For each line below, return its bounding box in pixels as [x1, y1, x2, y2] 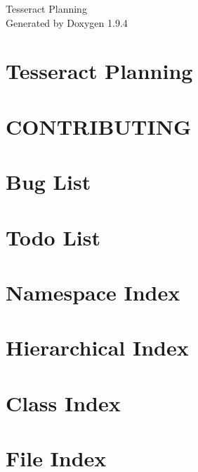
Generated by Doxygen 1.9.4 [6, 15, 128, 30]
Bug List [6, 167, 91, 196]
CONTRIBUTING [6, 111, 192, 140]
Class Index [6, 388, 121, 417]
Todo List [6, 222, 100, 251]
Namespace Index [6, 277, 180, 306]
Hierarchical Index [6, 333, 189, 362]
